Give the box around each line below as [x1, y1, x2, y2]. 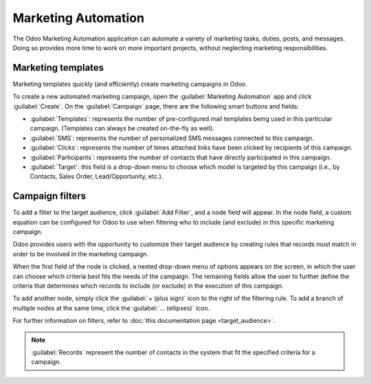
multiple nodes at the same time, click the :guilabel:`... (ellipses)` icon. [12, 304, 210, 312]
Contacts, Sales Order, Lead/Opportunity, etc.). [30, 172, 164, 181]
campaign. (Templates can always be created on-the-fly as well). [30, 124, 214, 133]
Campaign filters [12, 190, 87, 202]
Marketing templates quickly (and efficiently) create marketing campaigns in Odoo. [12, 80, 247, 88]
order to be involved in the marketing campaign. [12, 249, 149, 258]
